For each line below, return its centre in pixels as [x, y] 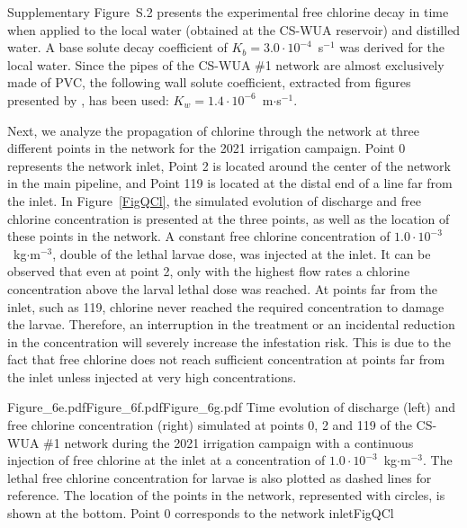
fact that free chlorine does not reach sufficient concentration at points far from [226, 359]
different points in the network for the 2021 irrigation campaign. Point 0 [207, 148]
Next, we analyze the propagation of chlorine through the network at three [213, 130]
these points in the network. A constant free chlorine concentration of [199, 236]
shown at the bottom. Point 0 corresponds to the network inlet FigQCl [201, 513]
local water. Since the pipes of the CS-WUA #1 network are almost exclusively [226, 64]
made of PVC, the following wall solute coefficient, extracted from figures [209, 82]
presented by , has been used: [88, 99]
